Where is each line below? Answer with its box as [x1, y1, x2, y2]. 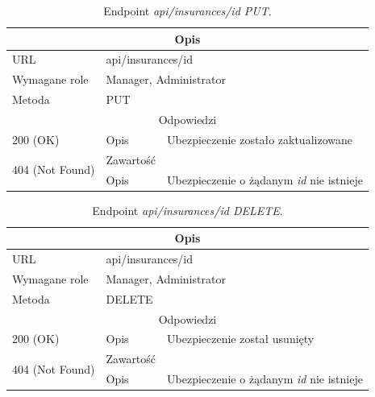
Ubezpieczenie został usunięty [167, 330, 315, 347]
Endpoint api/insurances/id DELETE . [92, 201, 283, 218]
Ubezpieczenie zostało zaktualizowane [167, 130, 352, 147]
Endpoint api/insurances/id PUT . [103, 2, 272, 19]
